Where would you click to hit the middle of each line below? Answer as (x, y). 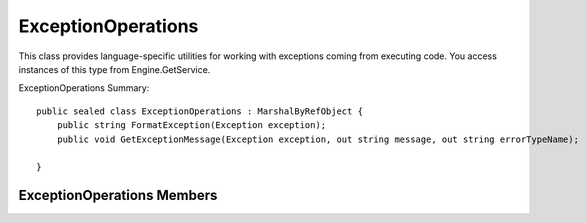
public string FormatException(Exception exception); (191, 125)
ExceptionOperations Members (118, 195)
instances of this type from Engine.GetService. (114, 69)
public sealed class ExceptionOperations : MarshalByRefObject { (200, 111)
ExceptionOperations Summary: (84, 88)
